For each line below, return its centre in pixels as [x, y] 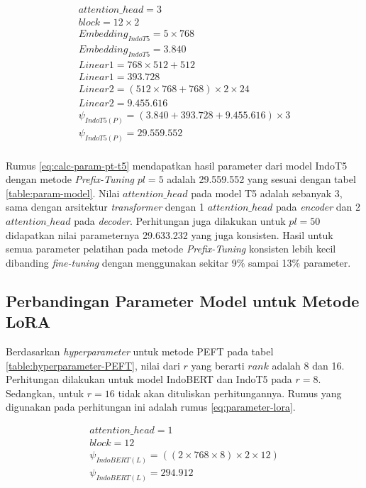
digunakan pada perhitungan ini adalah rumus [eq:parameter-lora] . [151, 407]
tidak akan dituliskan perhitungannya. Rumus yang [230, 393]
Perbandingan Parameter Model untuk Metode [183, 300]
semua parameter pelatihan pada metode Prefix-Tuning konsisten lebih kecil [171, 249]
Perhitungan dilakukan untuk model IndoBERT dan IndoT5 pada [149, 379]
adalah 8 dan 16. [308, 365]
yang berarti [218, 365]
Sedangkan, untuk [45, 393]
